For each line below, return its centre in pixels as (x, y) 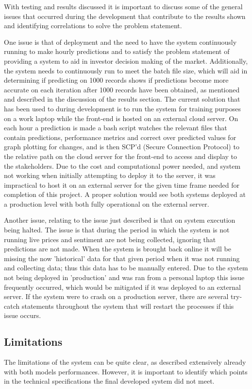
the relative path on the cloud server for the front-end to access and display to (120, 156)
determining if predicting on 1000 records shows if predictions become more (116, 80)
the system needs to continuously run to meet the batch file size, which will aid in (126, 70)
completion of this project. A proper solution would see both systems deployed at (125, 194)
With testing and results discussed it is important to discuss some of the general (123, 6)
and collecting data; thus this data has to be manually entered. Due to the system (126, 268)
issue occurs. (23, 315)
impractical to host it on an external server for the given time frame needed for (122, 185)
